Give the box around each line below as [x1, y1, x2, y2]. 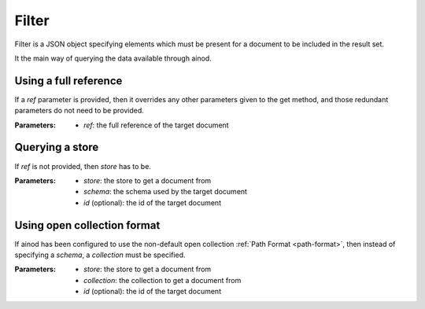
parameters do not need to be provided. [14, 106, 145, 116]
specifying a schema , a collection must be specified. [14, 250, 186, 259]
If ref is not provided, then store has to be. [14, 161, 151, 171]
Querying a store [14, 141, 99, 154]
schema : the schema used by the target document [83, 187, 248, 197]
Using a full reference [14, 74, 123, 87]
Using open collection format [14, 219, 161, 232]
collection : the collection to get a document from [83, 275, 242, 285]
